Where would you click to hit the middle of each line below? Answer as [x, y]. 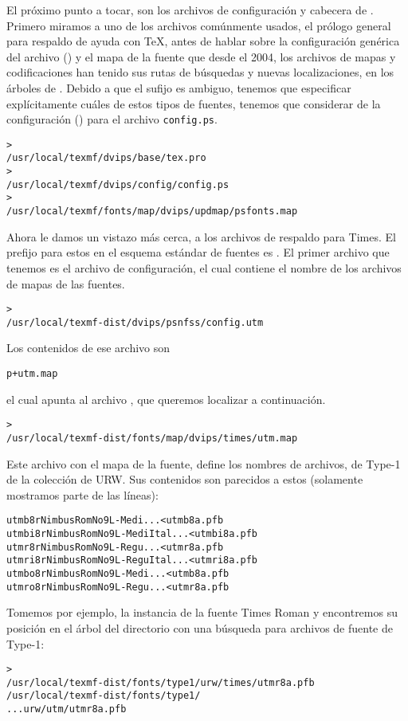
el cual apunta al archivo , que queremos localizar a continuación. [166, 399]
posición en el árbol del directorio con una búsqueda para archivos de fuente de [200, 627]
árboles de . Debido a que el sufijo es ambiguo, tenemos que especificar [179, 87]
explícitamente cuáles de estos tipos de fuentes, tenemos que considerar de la [194, 103]
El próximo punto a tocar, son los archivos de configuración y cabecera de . [190, 10]
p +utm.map [32, 374]
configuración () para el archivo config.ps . [112, 119]
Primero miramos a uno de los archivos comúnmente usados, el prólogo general [199, 25]
